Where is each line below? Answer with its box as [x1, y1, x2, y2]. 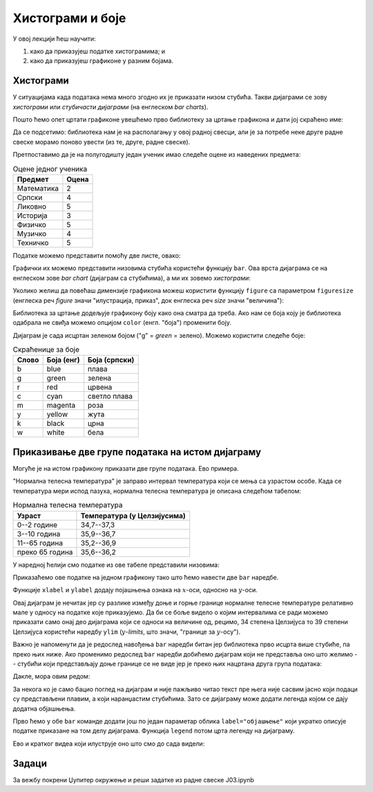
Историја [17, 211, 48, 220]
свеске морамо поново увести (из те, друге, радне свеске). [12, 138, 191, 146]
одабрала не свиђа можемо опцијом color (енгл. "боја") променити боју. [12, 319, 231, 327]
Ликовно [17, 201, 47, 211]
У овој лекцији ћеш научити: [12, 35, 96, 43]
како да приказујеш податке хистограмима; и [30, 47, 166, 55]
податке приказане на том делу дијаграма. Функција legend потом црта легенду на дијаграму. [12, 726, 295, 735]
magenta [46, 401, 76, 411]
